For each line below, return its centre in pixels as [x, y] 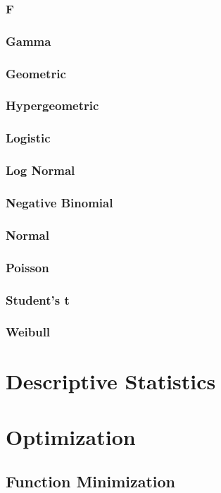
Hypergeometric [52, 105]
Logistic [28, 138]
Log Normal [40, 170]
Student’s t [38, 299]
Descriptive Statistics [111, 381]
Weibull [28, 332]
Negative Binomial [59, 202]
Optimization [71, 436]
